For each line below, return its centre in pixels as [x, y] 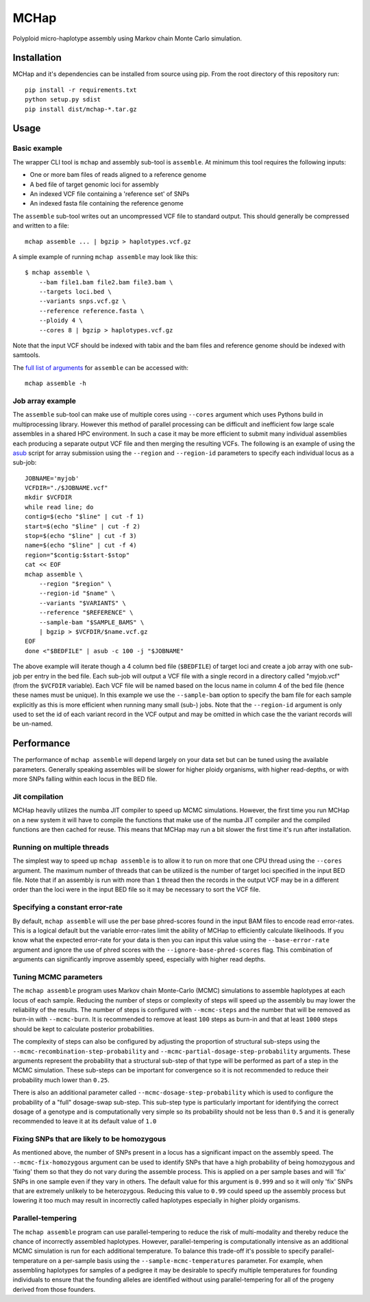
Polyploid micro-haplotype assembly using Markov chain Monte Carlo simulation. [127, 38]
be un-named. [33, 724]
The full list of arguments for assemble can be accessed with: [100, 367]
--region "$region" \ [75, 584]
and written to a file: [41, 225]
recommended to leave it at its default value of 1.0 [85, 1121]
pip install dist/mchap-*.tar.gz [81, 109]
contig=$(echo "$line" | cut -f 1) [85, 517]
